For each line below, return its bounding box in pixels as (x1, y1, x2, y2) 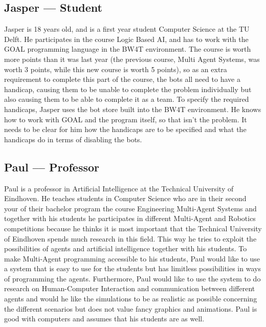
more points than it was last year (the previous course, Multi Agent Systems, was (4, 53, 260, 64)
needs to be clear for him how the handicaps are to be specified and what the (4, 124, 247, 135)
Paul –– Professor (4, 159, 99, 175)
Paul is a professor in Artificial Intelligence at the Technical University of (4, 183, 234, 193)
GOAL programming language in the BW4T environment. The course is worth (4, 43, 251, 54)
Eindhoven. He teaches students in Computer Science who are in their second (4, 193, 247, 204)
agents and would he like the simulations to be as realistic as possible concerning (4, 293, 257, 304)
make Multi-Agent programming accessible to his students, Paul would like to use (4, 253, 260, 264)
